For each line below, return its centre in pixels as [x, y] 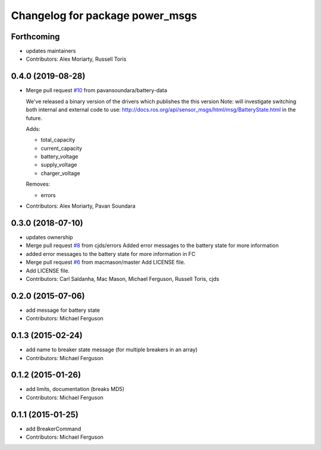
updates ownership [50, 237]
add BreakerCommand [53, 429]
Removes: [38, 184]
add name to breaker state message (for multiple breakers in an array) [112, 350]
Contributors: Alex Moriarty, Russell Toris [76, 59]
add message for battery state [63, 310]
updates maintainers [51, 51]
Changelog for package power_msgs [104, 15]
